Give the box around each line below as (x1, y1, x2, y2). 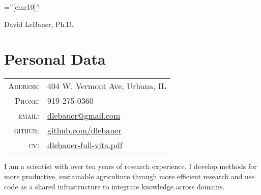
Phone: (15, 95, 40, 107)
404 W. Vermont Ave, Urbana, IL (47, 80, 166, 92)
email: (18, 109, 40, 122)
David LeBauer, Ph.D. (4, 18, 74, 29)
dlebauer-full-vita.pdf (47, 139, 123, 151)
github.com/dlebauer (47, 124, 122, 136)
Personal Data (4, 48, 106, 69)
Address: (8, 80, 40, 92)
